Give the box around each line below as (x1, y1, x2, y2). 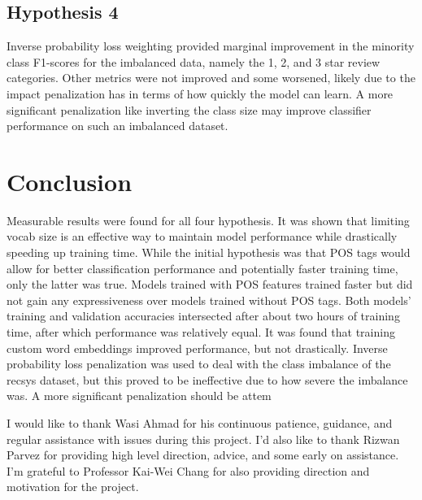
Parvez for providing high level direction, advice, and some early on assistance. (7, 446, 399, 463)
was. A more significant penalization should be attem (7, 387, 272, 404)
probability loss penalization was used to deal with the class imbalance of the (7, 355, 391, 372)
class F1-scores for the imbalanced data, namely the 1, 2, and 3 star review (7, 53, 381, 70)
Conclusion (7, 164, 133, 198)
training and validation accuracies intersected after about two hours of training (7, 307, 400, 324)
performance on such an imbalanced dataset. (7, 117, 228, 134)
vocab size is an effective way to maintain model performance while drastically (7, 228, 398, 245)
